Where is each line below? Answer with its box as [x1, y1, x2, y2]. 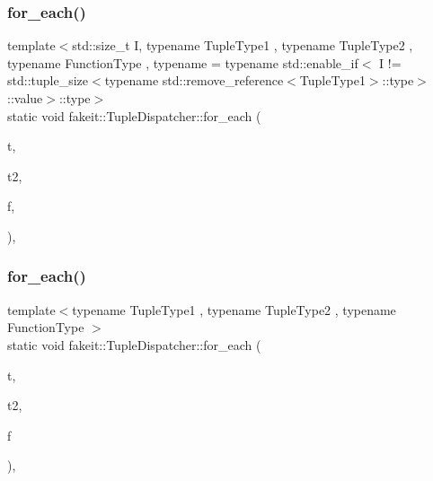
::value [7, 89, 43, 107]
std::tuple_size [7, 71, 88, 90]
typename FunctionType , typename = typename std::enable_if [7, 53, 358, 72]
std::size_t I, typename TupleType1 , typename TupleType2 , [72, 36, 413, 55]
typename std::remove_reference [104, 71, 284, 90]
